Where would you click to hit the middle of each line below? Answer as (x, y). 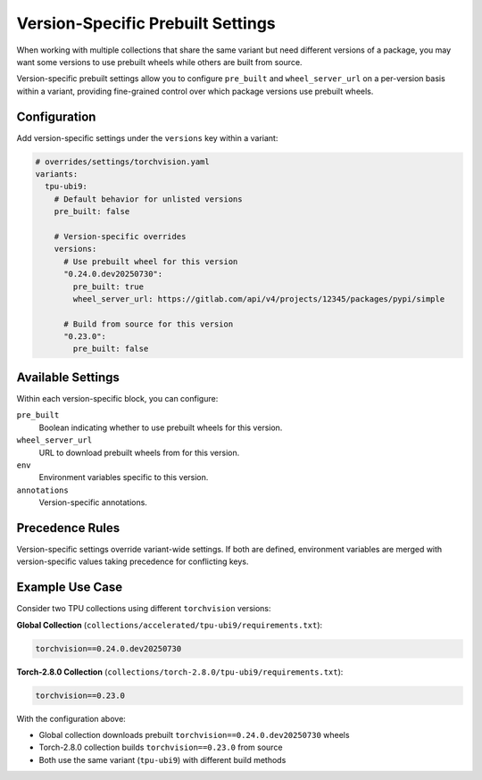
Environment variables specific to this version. (124, 477)
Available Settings (68, 377)
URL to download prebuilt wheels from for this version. (139, 452)
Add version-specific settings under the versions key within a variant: (147, 137)
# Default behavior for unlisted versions (148, 199)
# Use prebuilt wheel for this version (151, 261)
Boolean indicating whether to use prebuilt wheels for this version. (161, 427)
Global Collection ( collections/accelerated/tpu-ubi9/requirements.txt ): (170, 625)
